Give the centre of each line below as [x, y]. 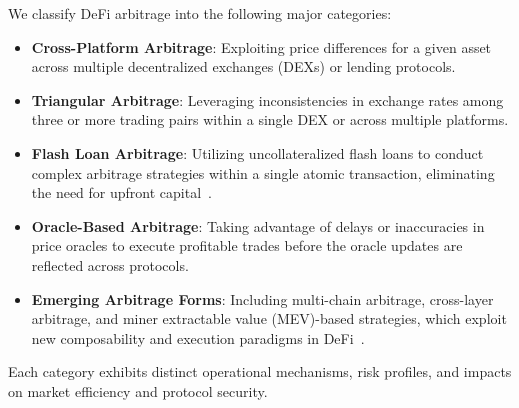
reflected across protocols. [110, 264]
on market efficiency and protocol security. [138, 390]
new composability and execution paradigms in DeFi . [198, 337]
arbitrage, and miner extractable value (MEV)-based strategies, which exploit [269, 318]
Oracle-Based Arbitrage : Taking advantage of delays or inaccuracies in [258, 225]
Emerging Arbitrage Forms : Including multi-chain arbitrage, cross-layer [262, 298]
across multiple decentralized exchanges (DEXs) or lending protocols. [243, 66]
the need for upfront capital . [121, 192]
